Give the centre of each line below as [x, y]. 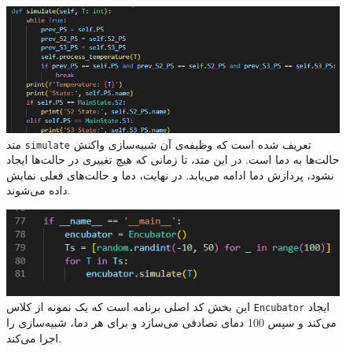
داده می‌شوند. [39, 190]
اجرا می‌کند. [34, 337]
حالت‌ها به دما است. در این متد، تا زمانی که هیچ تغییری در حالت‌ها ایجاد [173, 159]
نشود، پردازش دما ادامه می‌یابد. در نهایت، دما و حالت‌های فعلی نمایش [170, 174]
